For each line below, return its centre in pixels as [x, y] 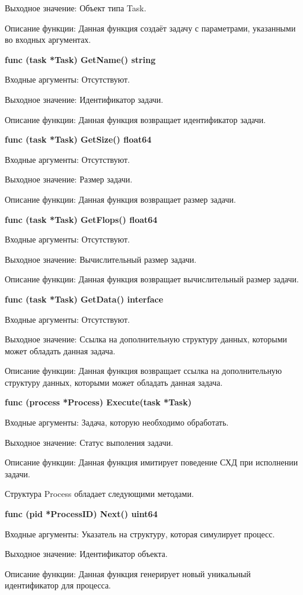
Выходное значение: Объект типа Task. [76, 8]
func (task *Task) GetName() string [80, 59]
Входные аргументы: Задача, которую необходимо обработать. [117, 422]
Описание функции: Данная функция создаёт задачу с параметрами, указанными [150, 28]
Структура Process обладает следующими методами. [99, 494]
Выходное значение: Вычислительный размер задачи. [101, 259]
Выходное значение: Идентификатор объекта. [86, 554]
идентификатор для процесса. [58, 585]
